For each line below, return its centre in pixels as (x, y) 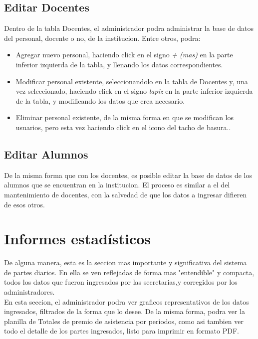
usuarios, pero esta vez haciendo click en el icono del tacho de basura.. (123, 127)
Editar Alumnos (46, 154)
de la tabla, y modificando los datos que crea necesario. (100, 100)
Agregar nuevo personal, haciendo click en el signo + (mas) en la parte (124, 55)
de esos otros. (24, 204)
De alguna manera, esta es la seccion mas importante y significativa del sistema (126, 262)
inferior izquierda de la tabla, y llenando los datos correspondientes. (119, 64)
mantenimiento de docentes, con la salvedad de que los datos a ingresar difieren (126, 194)
